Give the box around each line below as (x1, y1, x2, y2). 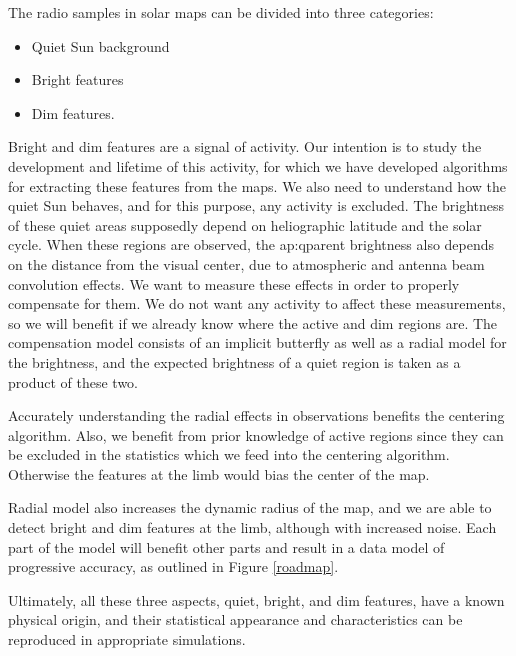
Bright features (31, 69, 124, 90)
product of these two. (8, 371, 139, 392)
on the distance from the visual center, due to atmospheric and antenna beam (8, 253, 485, 274)
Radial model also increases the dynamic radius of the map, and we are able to (8, 497, 492, 518)
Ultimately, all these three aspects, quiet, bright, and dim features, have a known (8, 589, 505, 610)
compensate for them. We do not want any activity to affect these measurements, (8, 293, 506, 314)
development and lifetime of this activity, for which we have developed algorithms (8, 155, 508, 176)
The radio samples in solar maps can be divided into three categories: (8, 2, 434, 22)
